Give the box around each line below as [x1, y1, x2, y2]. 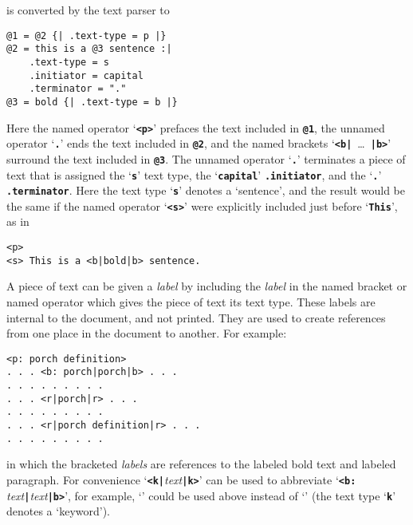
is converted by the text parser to [6, 2, 170, 18]
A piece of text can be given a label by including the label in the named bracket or [6, 278, 407, 294]
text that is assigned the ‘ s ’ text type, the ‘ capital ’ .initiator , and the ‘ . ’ [6, 166, 382, 183]
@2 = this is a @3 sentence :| [6, 43, 172, 55]
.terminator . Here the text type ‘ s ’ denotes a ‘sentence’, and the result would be [6, 182, 405, 199]
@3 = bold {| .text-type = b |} [6, 96, 178, 108]
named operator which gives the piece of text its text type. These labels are [6, 293, 376, 310]
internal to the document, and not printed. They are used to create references [6, 309, 386, 326]
